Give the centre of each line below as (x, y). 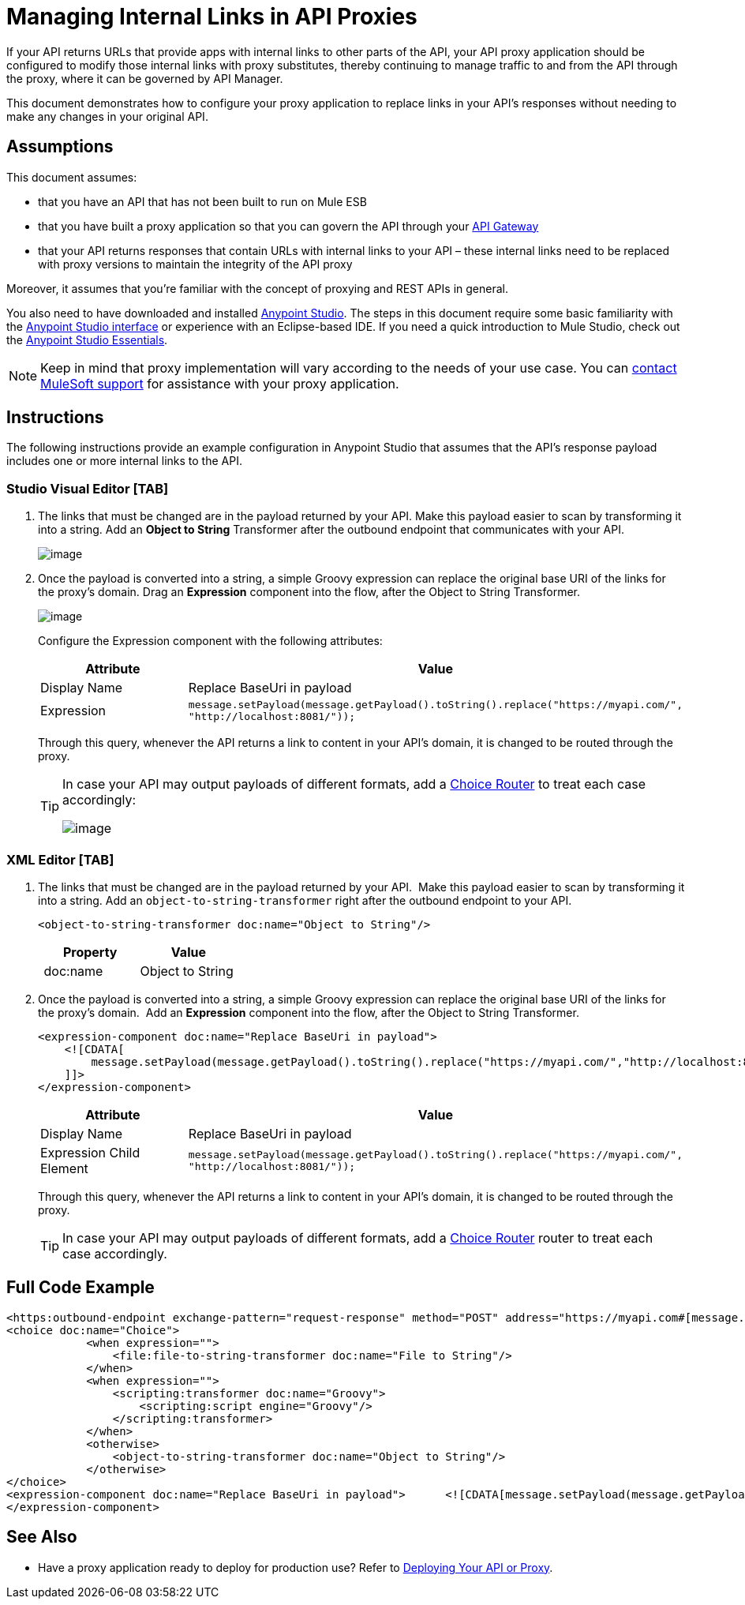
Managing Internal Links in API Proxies (212, 17)
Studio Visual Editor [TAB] (88, 488)
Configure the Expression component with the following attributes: (210, 641)
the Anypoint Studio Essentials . (87, 339)
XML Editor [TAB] (60, 859)
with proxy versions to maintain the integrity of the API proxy (195, 264)
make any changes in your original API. (107, 116)
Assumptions (60, 147)
